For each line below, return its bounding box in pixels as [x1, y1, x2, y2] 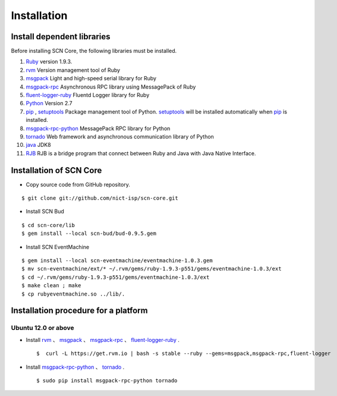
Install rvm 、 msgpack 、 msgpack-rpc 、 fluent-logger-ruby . [26, 336, 179, 343]
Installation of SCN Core [11, 165, 102, 175]
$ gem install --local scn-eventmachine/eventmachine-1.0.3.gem [21, 257, 213, 264]
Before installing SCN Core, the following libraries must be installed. [11, 48, 177, 55]
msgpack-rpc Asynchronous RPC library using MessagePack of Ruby [26, 83, 196, 90]
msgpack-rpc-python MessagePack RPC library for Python [26, 125, 171, 132]
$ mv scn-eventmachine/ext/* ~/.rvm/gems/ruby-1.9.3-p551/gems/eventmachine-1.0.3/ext [21, 265, 282, 272]
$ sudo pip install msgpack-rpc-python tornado [36, 377, 178, 384]
